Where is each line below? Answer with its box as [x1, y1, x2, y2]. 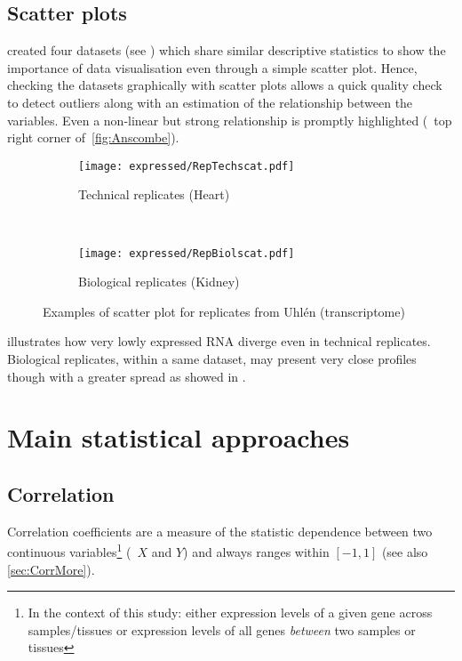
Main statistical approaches [7, 419, 350, 455]
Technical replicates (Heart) [78, 185, 230, 204]
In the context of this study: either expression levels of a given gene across [28, 603, 433, 622]
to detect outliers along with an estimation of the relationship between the [7, 93, 413, 111]
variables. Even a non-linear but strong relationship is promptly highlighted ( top [7, 110, 452, 129]
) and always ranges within [183, 543, 330, 561]
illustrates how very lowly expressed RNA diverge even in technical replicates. [7, 332, 431, 351]
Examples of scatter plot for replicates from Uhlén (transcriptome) [43, 302, 405, 320]
